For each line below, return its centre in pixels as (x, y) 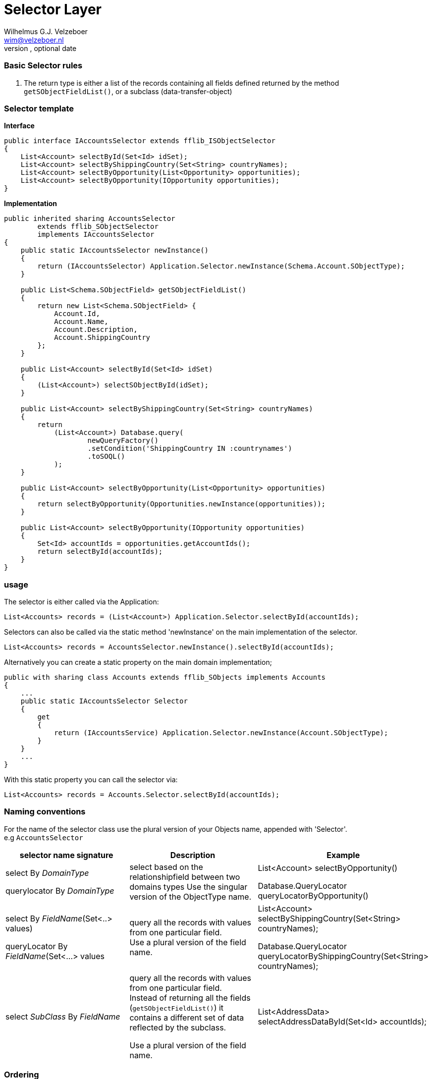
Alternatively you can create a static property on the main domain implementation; (138, 662)
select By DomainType (47, 873)
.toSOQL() (106, 457)
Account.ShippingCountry (102, 338)
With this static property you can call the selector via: (91, 780)
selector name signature (66, 855)
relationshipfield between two (185, 877)
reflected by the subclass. (178, 1027)
